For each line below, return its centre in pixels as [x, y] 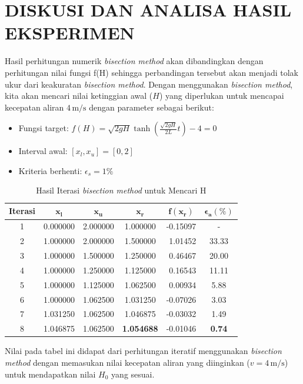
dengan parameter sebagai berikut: [151, 107]
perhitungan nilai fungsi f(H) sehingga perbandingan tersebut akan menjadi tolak [152, 72]
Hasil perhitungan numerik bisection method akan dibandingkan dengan [134, 61]
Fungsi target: [44, 128]
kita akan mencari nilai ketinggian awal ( [79, 96]
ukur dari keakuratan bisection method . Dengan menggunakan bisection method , [149, 84]
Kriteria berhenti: [50, 170]
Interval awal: [43, 151]
